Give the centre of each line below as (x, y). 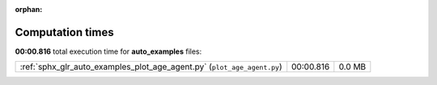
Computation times (64, 32)
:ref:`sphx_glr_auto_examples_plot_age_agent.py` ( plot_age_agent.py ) (151, 67)
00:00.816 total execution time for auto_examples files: (108, 51)
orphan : (29, 9)
